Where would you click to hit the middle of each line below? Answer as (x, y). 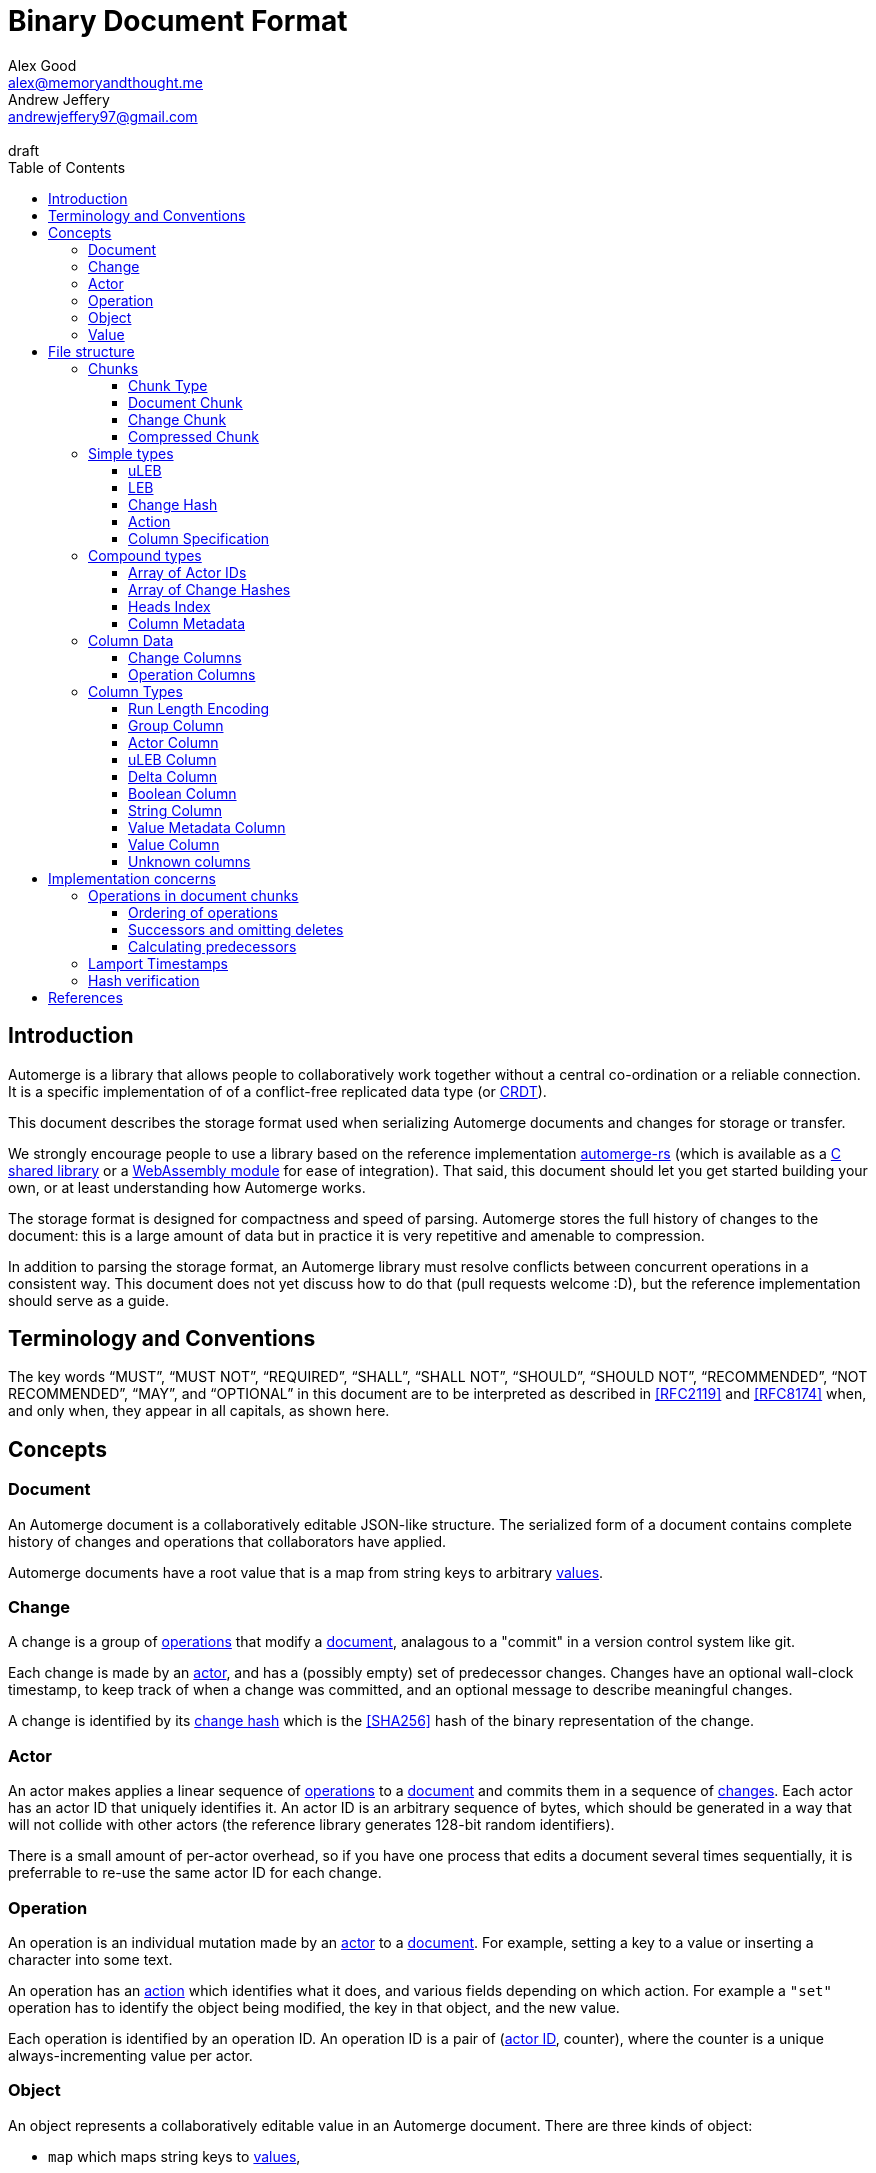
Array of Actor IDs (187, 572)
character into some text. (90, 1959)
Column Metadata (187, 623)
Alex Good (42, 65)
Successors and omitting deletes (236, 929)
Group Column (176, 725)
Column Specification (199, 538)
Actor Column (173, 742)
